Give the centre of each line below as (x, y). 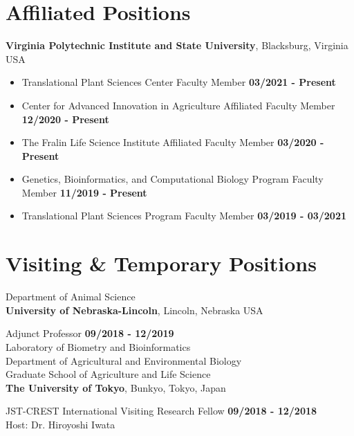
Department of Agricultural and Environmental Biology (124, 360)
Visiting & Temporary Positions (161, 263)
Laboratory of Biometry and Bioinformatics (98, 346)
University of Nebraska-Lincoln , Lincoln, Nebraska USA (134, 310)
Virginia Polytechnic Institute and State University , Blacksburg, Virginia (177, 45)
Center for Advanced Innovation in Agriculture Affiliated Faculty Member (178, 105)
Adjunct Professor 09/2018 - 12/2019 (90, 333)
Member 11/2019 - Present (84, 192)
